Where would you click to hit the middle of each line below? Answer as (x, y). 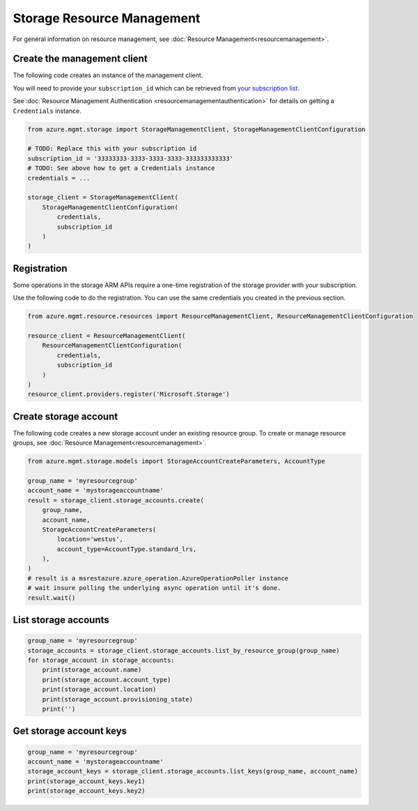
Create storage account (65, 416)
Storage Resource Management (107, 18)
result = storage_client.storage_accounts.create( (116, 500)
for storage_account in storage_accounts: (101, 661)
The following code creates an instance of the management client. (108, 75)
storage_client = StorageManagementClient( (103, 198)
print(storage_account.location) (99, 689)
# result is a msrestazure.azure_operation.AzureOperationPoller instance (158, 578)
